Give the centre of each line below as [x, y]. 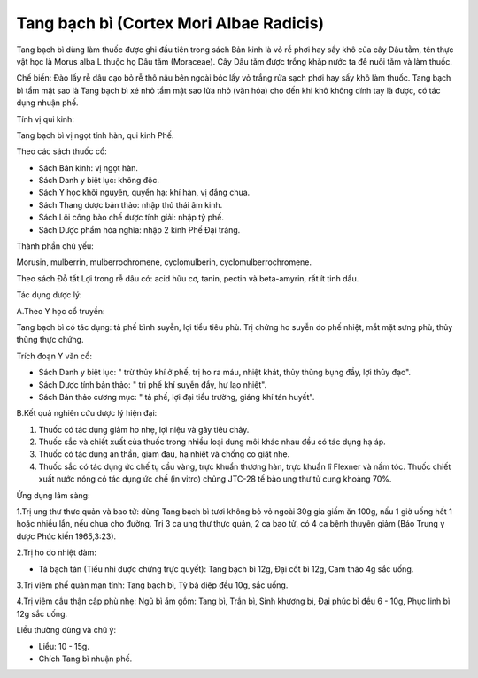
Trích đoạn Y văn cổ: [54, 356]
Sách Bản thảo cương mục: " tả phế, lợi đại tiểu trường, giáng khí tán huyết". [177, 397]
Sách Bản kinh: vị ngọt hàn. [89, 167]
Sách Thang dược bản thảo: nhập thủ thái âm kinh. [131, 204]
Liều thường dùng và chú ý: [66, 630]
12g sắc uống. [42, 613]
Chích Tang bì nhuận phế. [85, 659]
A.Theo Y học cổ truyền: [61, 311]
